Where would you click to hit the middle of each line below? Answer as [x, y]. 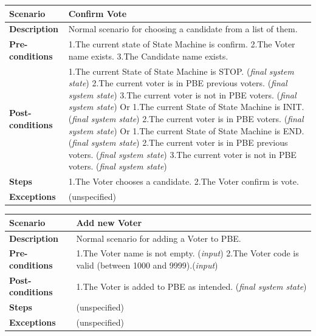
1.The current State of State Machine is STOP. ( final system [181, 71]
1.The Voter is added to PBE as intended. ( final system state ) [191, 286]
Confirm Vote [98, 13]
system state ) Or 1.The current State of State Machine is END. [186, 130]
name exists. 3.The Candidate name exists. [148, 56]
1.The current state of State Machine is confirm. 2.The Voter [182, 44]
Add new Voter [109, 222]
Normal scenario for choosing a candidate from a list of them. [183, 29]
